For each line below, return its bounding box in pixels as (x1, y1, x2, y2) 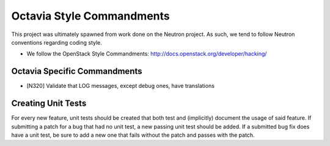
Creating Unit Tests (11, 98, 87, 109)
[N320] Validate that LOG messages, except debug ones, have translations (26, 82, 215, 90)
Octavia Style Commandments (11, 9, 170, 23)
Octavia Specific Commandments (11, 66, 142, 76)
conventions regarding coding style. (11, 38, 102, 46)
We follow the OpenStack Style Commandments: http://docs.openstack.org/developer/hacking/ (26, 50, 267, 57)
